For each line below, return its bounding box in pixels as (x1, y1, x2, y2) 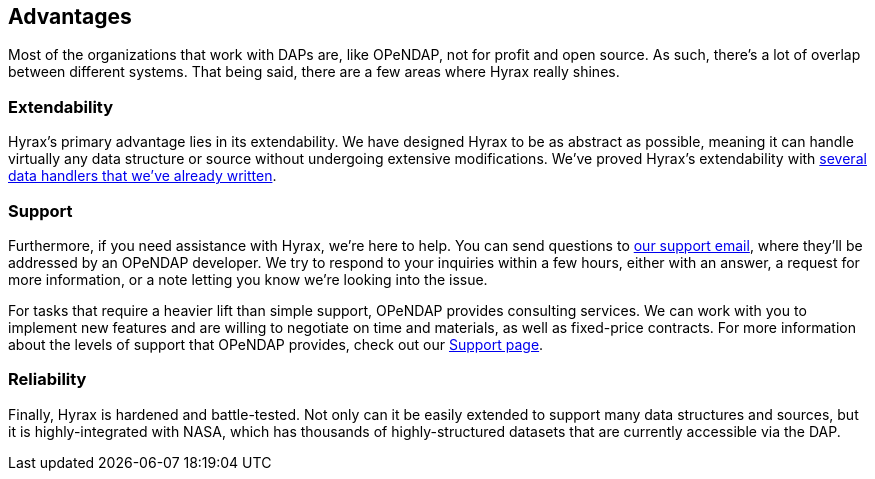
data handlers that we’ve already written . (8, 167, 277, 185)
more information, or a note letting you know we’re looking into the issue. (8, 270, 488, 288)
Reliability (8, 369, 87, 390)
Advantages (8, 4, 132, 29)
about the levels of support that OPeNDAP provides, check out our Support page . (8, 335, 544, 353)
